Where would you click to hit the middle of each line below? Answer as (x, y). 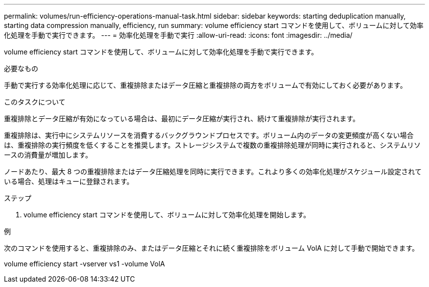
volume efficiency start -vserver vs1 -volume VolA (84, 264)
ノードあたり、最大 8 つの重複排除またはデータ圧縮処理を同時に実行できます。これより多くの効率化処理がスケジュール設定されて (213, 171)
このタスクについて (35, 102)
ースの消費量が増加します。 (48, 155)
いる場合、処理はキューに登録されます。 (69, 181)
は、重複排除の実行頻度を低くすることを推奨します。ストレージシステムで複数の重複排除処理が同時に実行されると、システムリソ (212, 145)
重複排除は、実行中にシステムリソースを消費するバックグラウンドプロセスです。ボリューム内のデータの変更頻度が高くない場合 (209, 135)
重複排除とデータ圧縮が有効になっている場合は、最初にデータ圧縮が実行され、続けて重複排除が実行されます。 (182, 118)
